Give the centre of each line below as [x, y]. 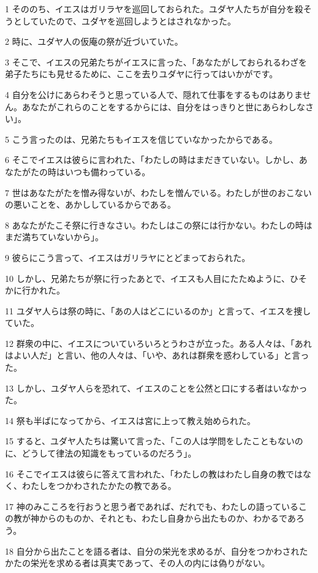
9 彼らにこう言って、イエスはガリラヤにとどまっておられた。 [128, 257]
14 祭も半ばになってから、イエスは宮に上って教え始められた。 [131, 420]
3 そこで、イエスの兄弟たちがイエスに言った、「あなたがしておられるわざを [156, 62]
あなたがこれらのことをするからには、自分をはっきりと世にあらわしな [163, 106]
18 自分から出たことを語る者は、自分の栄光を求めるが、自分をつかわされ [152, 551]
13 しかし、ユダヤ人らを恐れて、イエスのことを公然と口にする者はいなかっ [156, 388]
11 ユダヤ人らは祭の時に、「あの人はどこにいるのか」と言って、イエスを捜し [158, 310]
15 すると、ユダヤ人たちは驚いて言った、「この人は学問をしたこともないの [154, 441]
